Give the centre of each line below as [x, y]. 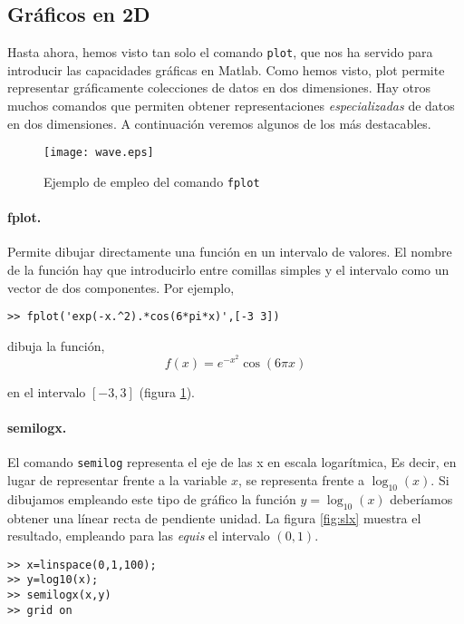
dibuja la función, [56, 345]
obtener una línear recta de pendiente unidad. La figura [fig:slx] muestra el [214, 517]
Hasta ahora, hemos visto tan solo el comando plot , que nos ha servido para [220, 52]
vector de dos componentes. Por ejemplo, [121, 287]
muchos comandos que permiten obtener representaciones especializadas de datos [231, 106]
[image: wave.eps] [99, 153]
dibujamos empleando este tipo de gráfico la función [152, 498]
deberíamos [421, 498]
